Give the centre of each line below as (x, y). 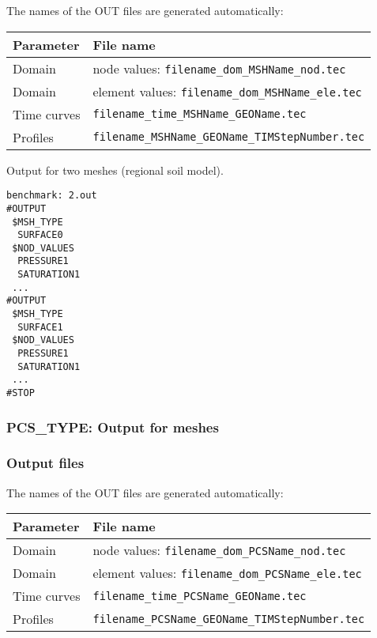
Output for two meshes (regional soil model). (115, 170)
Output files (45, 463)
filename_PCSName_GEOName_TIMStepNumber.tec (229, 619)
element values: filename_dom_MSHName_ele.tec (227, 91)
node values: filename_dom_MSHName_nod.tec (219, 68)
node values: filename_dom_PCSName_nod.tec (219, 550)
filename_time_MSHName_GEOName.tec (200, 114)
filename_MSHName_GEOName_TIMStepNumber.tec (229, 137)
